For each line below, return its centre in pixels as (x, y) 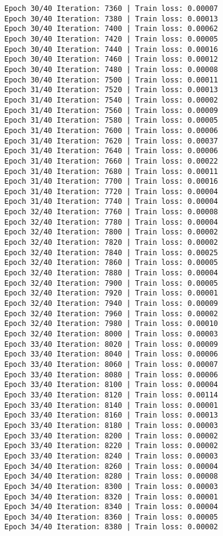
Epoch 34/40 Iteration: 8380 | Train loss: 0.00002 (111, 527)
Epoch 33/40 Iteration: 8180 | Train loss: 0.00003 (111, 425)
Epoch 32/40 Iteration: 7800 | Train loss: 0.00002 (111, 232)
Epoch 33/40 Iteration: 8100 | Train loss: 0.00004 (111, 385)
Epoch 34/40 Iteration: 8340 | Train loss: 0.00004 (111, 507)
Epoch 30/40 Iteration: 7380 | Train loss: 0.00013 (111, 19)
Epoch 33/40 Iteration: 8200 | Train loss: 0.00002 (111, 436)
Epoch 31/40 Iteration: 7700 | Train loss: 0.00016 (111, 182)
